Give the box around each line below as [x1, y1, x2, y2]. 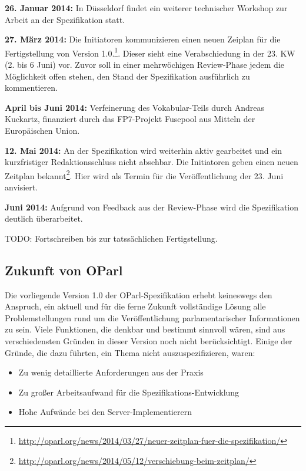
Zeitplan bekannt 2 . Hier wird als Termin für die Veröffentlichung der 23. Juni [5, 167, 284, 182]
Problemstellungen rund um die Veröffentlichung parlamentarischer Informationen [5, 311, 300, 324]
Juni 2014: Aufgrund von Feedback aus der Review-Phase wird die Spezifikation [5, 200, 299, 213]
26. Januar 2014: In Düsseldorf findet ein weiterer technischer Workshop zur [5, 2, 288, 14]
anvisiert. [5, 181, 38, 193]
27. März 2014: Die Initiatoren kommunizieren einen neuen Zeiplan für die [5, 33, 281, 45]
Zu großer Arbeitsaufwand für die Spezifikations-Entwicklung [18, 386, 240, 398]
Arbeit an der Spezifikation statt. [5, 13, 125, 25]
